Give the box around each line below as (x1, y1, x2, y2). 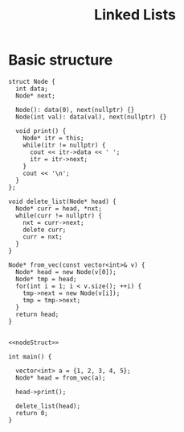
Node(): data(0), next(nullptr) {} (15, 106, 135, 114)
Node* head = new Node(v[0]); (15, 268, 117, 276)
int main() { (8, 352, 52, 360)
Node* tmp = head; (15, 275, 78, 283)
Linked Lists (93, 6, 177, 24)
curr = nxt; (22, 232, 63, 241)
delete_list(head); (15, 401, 81, 410)
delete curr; (22, 226, 67, 234)
